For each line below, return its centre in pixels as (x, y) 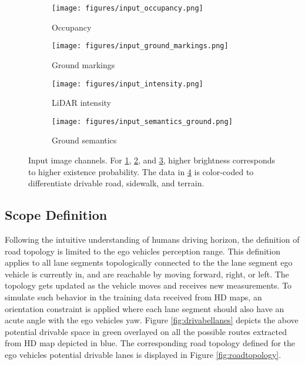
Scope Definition (56, 215)
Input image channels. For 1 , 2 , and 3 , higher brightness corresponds (152, 160)
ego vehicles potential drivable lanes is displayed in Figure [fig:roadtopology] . (143, 354)
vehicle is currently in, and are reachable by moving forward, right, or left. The (147, 274)
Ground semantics (84, 140)
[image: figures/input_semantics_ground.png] (142, 121)
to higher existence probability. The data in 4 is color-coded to (141, 171)
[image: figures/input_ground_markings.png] (140, 46)
